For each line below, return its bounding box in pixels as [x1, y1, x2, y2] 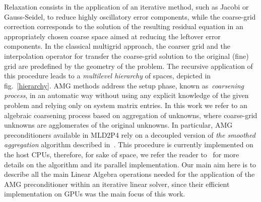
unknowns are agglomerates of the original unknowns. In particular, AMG [4, 120, 233, 130]
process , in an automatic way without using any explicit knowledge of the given [4, 90, 249, 100]
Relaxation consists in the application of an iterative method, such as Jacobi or [4, 2, 249, 12]
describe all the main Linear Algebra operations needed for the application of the [4, 169, 255, 179]
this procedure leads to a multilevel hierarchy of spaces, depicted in [4, 70, 211, 81]
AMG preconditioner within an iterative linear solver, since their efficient [4, 178, 230, 189]
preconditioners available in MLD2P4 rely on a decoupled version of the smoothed [4, 129, 255, 140]
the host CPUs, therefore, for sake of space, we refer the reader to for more [4, 149, 239, 159]
